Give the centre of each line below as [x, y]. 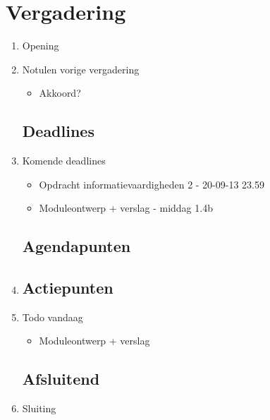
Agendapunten [76, 246]
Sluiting [39, 408]
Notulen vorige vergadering [81, 69]
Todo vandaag [53, 317]
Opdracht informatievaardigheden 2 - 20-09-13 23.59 [152, 184]
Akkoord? [60, 93]
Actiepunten [68, 288]
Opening [41, 46]
